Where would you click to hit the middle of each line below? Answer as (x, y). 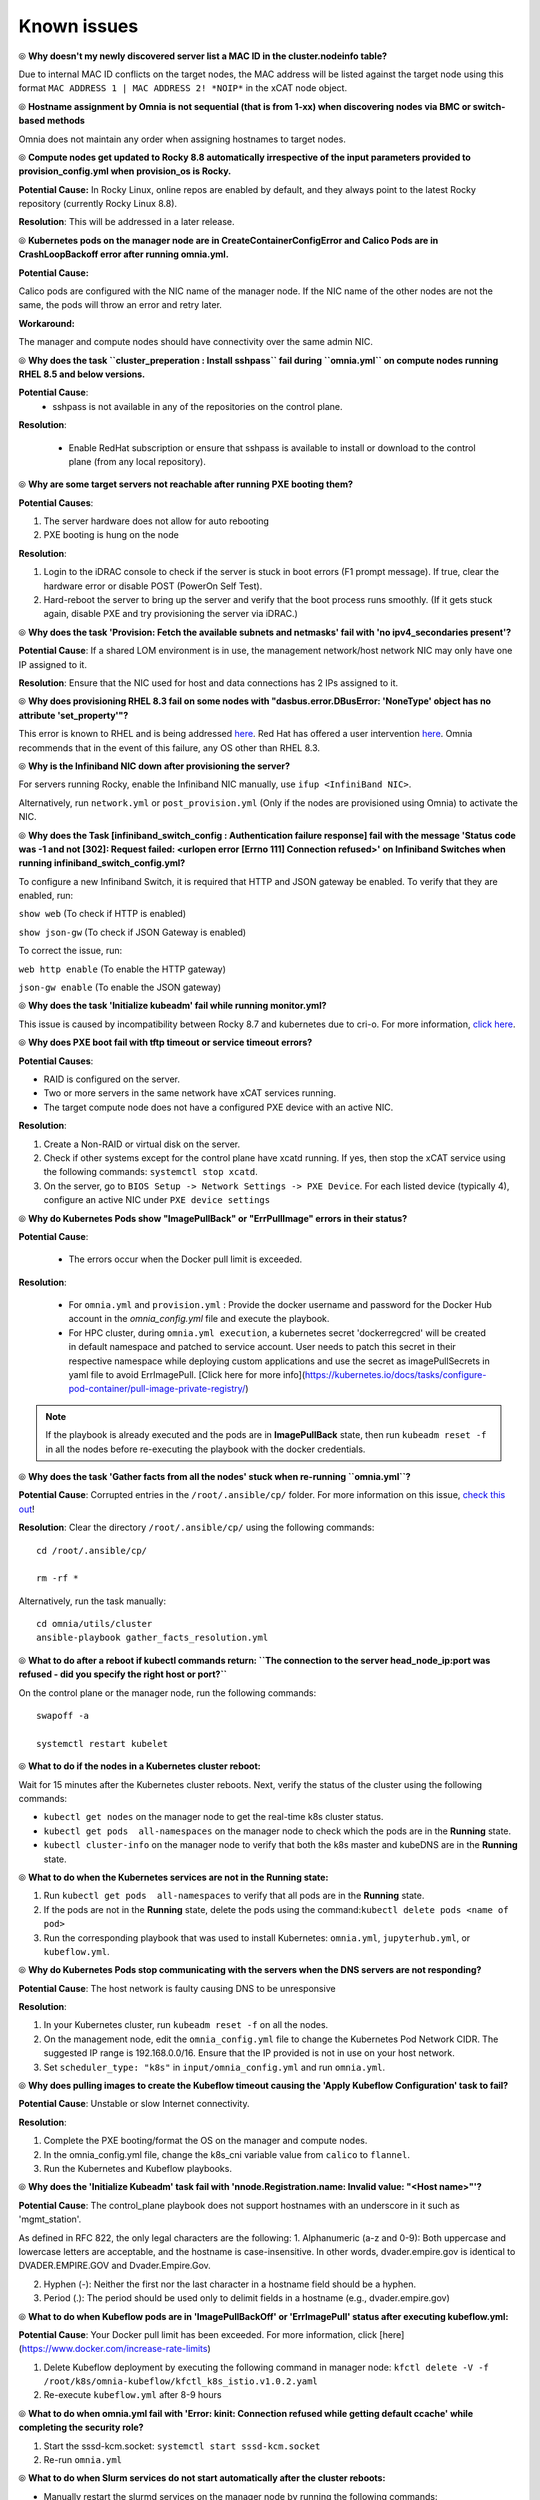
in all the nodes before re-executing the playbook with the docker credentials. (205, 1449)
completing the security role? (81, 2427)
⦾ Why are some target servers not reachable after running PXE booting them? (186, 484)
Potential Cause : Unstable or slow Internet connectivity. (134, 2104)
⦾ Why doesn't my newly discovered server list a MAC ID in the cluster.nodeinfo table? (203, 56)
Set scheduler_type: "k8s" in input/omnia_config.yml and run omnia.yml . (214, 2067)
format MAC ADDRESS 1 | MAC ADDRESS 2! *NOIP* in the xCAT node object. (183, 88)
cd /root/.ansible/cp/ (92, 1550)
